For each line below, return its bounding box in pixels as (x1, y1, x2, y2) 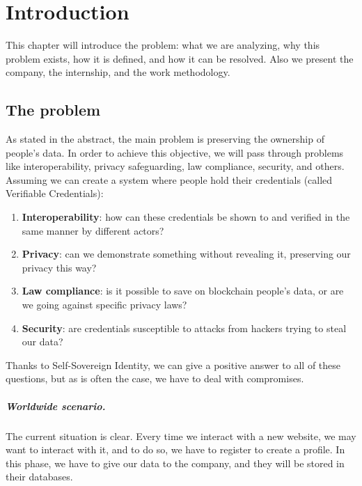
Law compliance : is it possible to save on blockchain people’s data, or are (22, 283, 344, 298)
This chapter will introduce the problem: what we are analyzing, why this (6, 38, 320, 52)
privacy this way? (22, 260, 97, 274)
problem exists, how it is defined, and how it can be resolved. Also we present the (6, 51, 354, 65)
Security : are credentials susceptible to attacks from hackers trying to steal (22, 320, 347, 335)
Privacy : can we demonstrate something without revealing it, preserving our (22, 246, 351, 261)
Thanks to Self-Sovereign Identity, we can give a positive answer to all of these (6, 357, 341, 372)
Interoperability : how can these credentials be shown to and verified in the (22, 210, 350, 224)
